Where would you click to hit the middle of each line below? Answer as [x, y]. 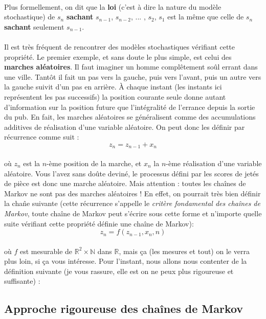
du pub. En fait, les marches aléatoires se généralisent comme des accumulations [130, 117]
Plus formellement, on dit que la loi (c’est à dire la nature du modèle [113, 6]
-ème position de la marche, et [94, 163]
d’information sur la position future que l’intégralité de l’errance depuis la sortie [130, 107]
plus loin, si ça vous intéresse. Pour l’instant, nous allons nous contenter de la [126, 261]
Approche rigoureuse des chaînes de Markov [124, 309]
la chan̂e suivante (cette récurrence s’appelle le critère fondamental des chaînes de [132, 203]
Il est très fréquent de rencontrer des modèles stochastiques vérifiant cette [120, 46]
